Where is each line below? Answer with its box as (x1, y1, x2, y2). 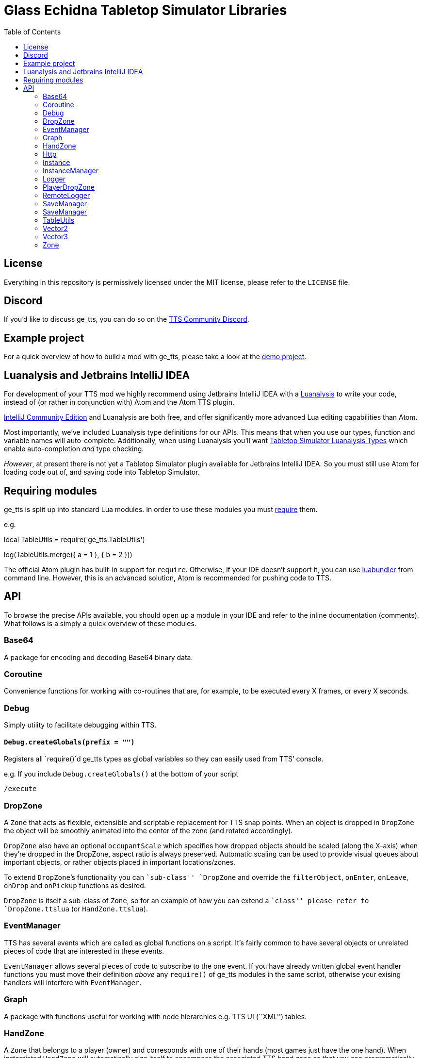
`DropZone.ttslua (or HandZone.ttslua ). (4, 905, 148, 913)
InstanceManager (43, 166, 99, 175)
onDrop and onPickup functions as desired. (4, 881, 146, 890)
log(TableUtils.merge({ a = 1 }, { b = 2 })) (4, 550, 132, 559)
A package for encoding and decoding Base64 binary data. (4, 653, 193, 661)
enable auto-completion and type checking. (4, 445, 144, 453)
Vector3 (43, 232, 68, 241)
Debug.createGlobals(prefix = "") (4, 738, 135, 746)
